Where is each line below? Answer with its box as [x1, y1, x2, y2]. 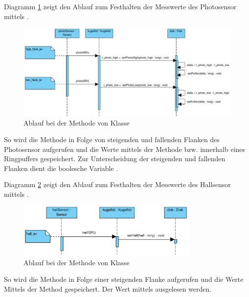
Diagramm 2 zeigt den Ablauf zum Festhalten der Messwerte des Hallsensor [4, 179, 231, 190]
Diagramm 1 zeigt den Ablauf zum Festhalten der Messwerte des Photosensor [4, 1, 237, 11]
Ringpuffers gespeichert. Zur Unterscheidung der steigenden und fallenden [4, 153, 226, 164]
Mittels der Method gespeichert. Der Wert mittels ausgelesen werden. [4, 283, 212, 294]
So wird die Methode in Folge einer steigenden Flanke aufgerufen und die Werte [4, 274, 244, 284]
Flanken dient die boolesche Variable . [4, 163, 118, 173]
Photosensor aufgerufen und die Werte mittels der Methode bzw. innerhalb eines [4, 144, 246, 154]
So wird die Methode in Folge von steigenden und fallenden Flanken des [4, 134, 220, 144]
